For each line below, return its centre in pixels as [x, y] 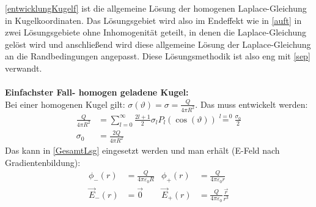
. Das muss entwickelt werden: [252, 104]
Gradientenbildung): [43, 162]
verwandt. [24, 68]
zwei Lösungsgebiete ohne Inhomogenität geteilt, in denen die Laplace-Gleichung [156, 32]
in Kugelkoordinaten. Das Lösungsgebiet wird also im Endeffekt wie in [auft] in [153, 20]
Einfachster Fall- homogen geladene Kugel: [97, 92]
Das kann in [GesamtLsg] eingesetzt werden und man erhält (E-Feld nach [142, 150]
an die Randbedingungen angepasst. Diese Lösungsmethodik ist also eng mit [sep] [158, 56]
